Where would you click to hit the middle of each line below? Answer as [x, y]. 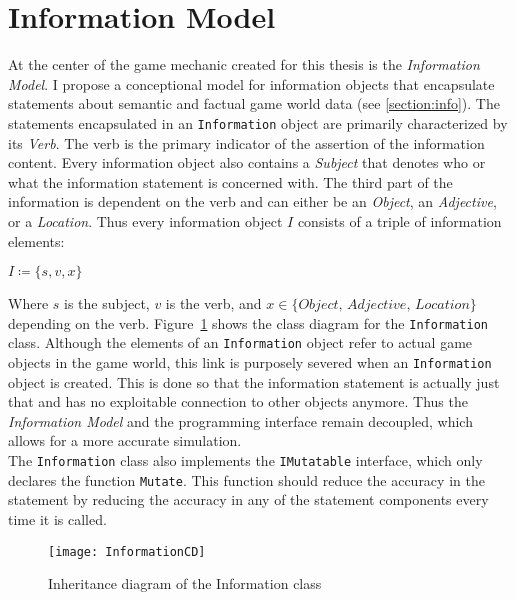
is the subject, [107, 303]
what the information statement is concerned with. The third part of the [230, 181]
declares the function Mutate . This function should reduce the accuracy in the [246, 479]
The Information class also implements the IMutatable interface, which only [245, 460]
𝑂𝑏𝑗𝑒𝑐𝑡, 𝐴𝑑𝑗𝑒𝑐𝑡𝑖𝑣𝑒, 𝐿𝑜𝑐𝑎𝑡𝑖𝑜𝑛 [384, 305]
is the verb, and [213, 303]
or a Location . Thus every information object [145, 220]
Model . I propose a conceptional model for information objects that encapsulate [251, 83]
